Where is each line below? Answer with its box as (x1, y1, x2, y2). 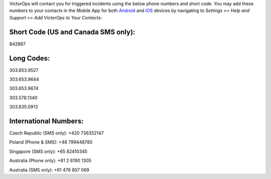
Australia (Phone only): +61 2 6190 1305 (9, 157, 92, 163)
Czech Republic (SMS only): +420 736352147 (9, 130, 104, 136)
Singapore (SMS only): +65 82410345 (9, 148, 88, 154)
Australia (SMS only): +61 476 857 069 (9, 166, 90, 172)
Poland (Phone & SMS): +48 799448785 (9, 139, 93, 145)
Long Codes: (9, 54, 50, 62)
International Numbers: (9, 116, 84, 125)
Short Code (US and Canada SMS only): (9, 27, 135, 36)
